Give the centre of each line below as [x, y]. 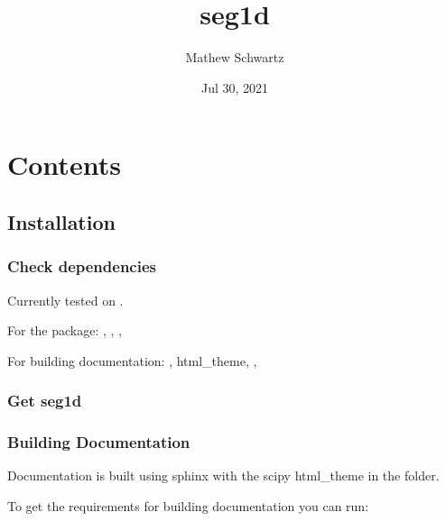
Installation [61, 221]
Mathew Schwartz [235, 57]
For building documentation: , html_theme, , [132, 360]
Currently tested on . [65, 300]
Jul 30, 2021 [235, 87]
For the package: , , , [65, 330]
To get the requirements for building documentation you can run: [188, 505]
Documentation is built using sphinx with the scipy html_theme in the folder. [223, 475]
